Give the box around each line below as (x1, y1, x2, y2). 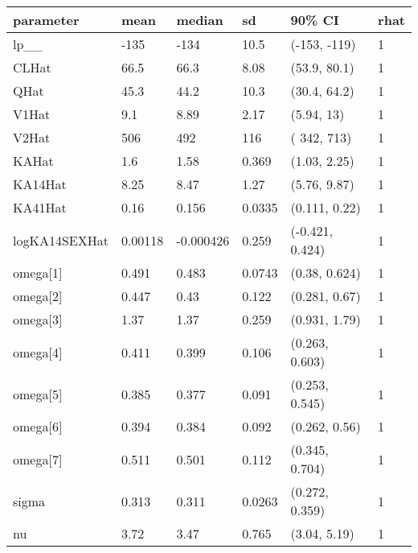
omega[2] (13, 287, 63, 305)
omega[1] (13, 263, 63, 282)
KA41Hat (13, 198, 67, 217)
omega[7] (13, 449, 63, 468)
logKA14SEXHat (13, 230, 109, 250)
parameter (13, 10, 80, 29)
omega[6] (13, 417, 63, 435)
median (176, 10, 223, 29)
